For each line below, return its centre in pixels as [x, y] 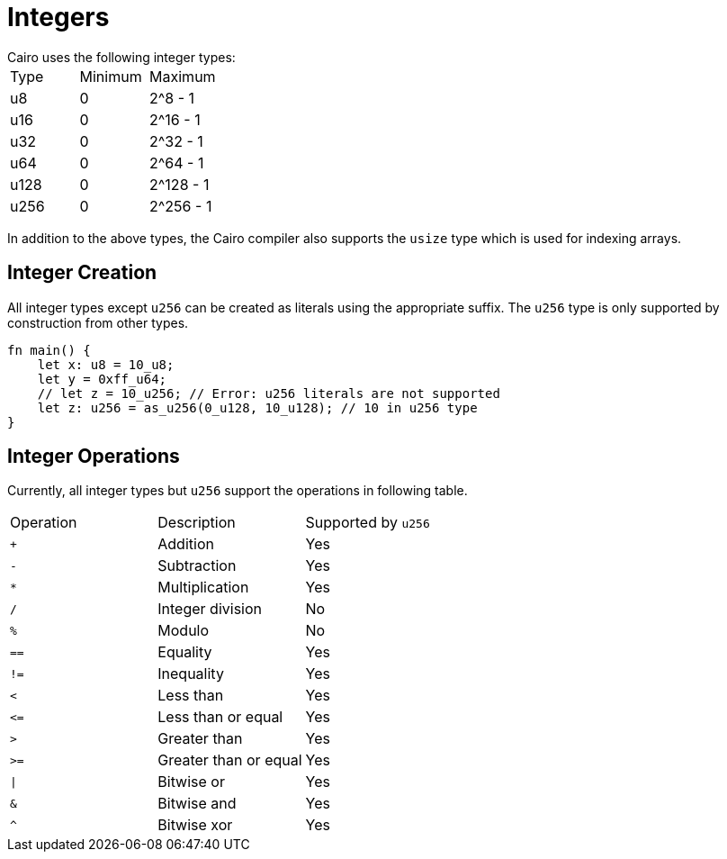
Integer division [210, 609]
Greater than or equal [230, 760]
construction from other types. [98, 322]
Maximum [183, 76]
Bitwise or [191, 782]
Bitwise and [197, 804]
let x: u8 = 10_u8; [106, 364]
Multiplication [203, 588]
